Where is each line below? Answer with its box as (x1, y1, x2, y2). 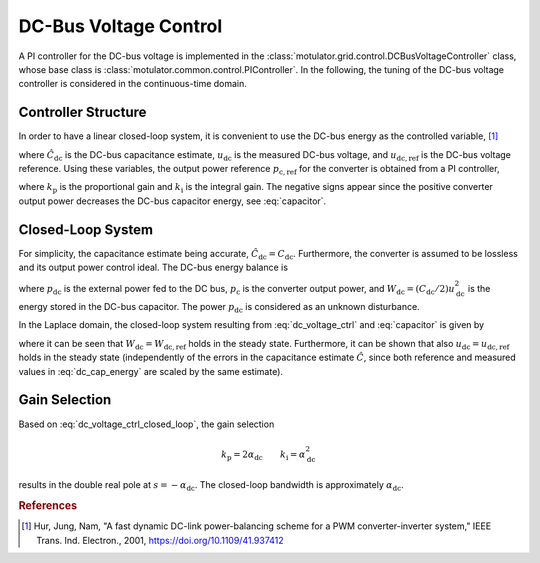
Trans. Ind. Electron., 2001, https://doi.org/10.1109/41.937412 (36, 534, 284, 546)
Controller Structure (18, 104, 147, 121)
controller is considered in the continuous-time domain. (18, 78, 247, 90)
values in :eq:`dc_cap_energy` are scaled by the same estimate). (18, 365, 284, 377)
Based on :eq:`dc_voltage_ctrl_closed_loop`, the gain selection (18, 418, 275, 430)
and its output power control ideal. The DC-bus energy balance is (18, 261, 289, 274)
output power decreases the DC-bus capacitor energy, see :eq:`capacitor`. (18, 195, 327, 207)
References (18, 498, 78, 512)
